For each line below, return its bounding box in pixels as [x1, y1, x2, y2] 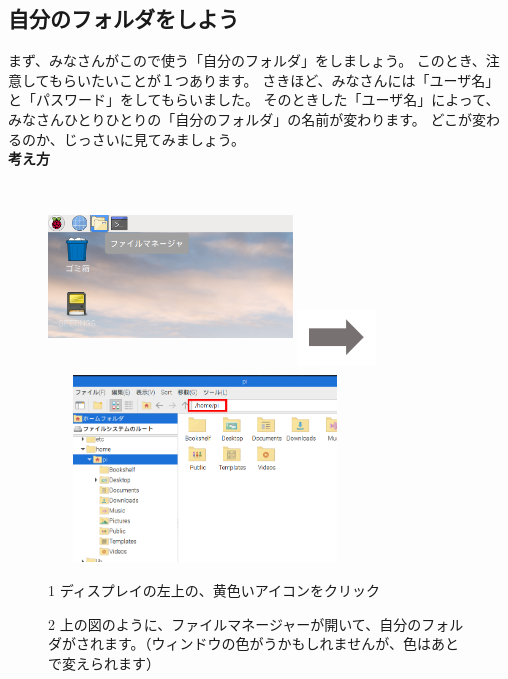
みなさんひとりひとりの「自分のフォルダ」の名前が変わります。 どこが [8, 108, 472, 129]
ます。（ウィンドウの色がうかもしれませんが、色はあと [103, 633, 459, 654]
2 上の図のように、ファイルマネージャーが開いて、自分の [48, 613, 422, 634]
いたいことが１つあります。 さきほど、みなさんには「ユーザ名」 [76, 69, 500, 90]
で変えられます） [48, 652, 160, 673]
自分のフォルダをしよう [8, 3, 239, 34]
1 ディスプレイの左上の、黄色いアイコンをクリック [48, 580, 380, 601]
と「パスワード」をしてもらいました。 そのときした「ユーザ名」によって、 [8, 89, 500, 110]
